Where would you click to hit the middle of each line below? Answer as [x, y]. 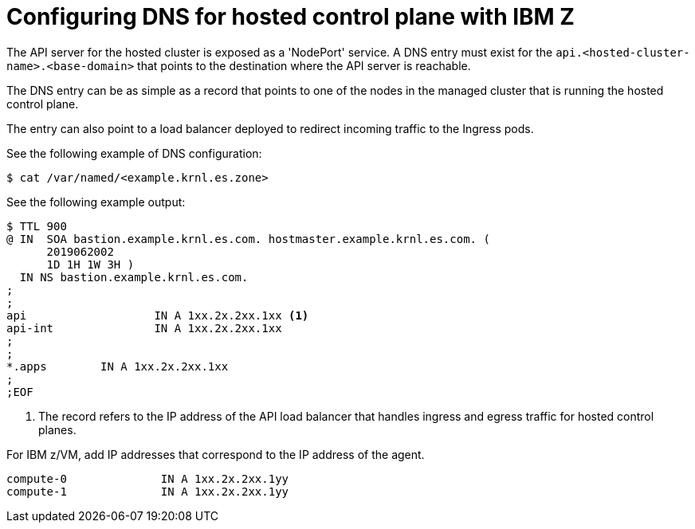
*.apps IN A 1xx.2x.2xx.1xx [118, 366]
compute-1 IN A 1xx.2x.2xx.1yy [148, 491]
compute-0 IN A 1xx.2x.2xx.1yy [148, 478]
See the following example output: [96, 202]
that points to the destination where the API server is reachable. [304, 65]
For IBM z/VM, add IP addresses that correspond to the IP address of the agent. [216, 454]
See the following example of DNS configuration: [134, 153]
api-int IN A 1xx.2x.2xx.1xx [144, 328]
